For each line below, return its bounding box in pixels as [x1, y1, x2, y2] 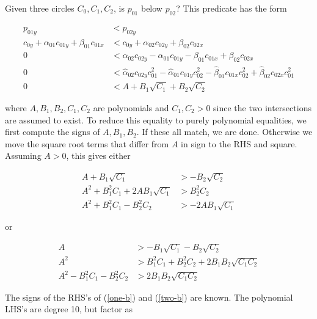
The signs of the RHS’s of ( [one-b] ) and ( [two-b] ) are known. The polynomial [5, 290, 293, 303]
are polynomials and [93, 101, 169, 114]
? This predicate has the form [176, 2, 287, 14]
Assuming [5, 149, 42, 162]
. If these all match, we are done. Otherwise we [136, 125, 313, 138]
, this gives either [66, 149, 131, 162]
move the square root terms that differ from [5, 137, 169, 150]
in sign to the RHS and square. [181, 137, 297, 150]
